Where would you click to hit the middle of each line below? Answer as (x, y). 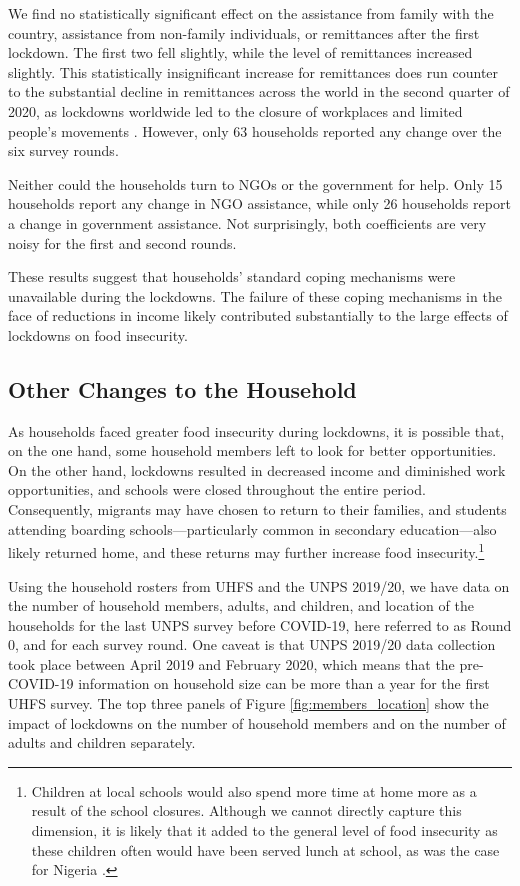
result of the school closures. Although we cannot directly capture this (246, 810)
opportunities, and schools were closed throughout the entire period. (217, 489)
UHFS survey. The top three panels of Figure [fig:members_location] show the (248, 703)
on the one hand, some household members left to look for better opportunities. (252, 450)
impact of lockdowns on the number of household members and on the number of (257, 722)
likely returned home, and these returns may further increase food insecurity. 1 (246, 550)
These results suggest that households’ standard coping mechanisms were (232, 276)
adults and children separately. (102, 742)
